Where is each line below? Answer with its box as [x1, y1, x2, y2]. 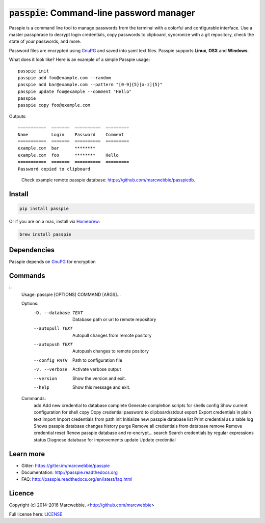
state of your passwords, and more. [9, 38, 81, 44]
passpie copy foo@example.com [18, 102, 91, 108]
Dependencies [9, 246, 55, 254]
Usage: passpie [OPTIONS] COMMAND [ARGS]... [21, 291, 121, 297]
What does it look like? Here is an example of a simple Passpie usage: [9, 57, 150, 62]
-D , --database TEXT [33, 310, 83, 316]
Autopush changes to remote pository [72, 348, 149, 354]
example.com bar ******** [18, 145, 96, 151]
